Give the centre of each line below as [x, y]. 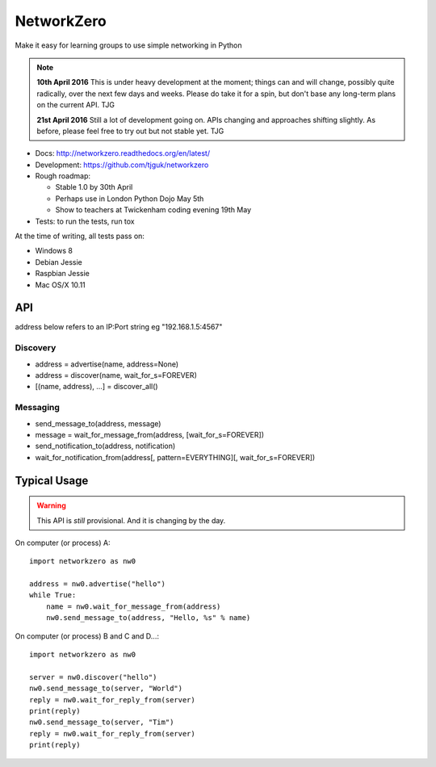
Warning [51, 505]
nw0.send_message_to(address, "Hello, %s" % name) [148, 618]
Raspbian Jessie [63, 274]
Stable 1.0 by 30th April [94, 187]
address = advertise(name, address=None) [107, 364]
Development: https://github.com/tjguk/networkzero [122, 165]
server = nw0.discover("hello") [93, 677]
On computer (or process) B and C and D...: [87, 636]
